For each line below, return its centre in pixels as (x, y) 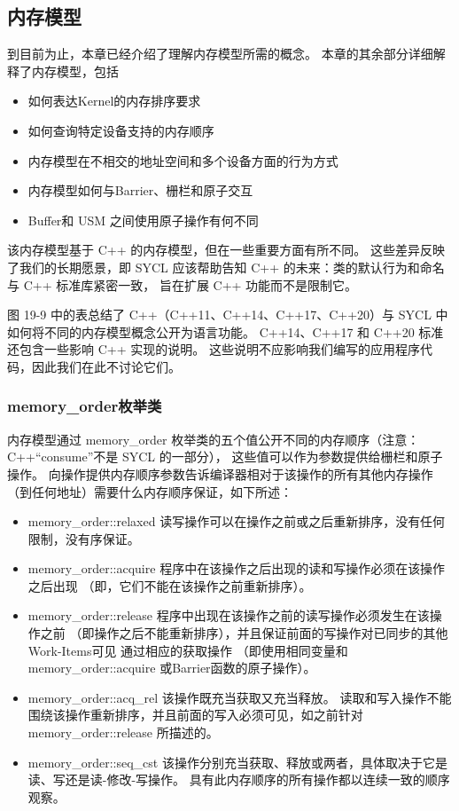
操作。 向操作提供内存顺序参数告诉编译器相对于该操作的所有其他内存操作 (220, 473)
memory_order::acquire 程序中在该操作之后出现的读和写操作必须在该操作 (237, 568)
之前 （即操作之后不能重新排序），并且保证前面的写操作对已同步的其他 (244, 633)
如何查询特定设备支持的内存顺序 (121, 130)
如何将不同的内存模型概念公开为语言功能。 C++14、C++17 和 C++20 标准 (226, 331)
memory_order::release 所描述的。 (123, 732)
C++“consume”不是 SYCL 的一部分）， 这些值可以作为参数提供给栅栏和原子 (225, 457)
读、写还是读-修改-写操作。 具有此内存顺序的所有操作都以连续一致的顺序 (239, 780)
